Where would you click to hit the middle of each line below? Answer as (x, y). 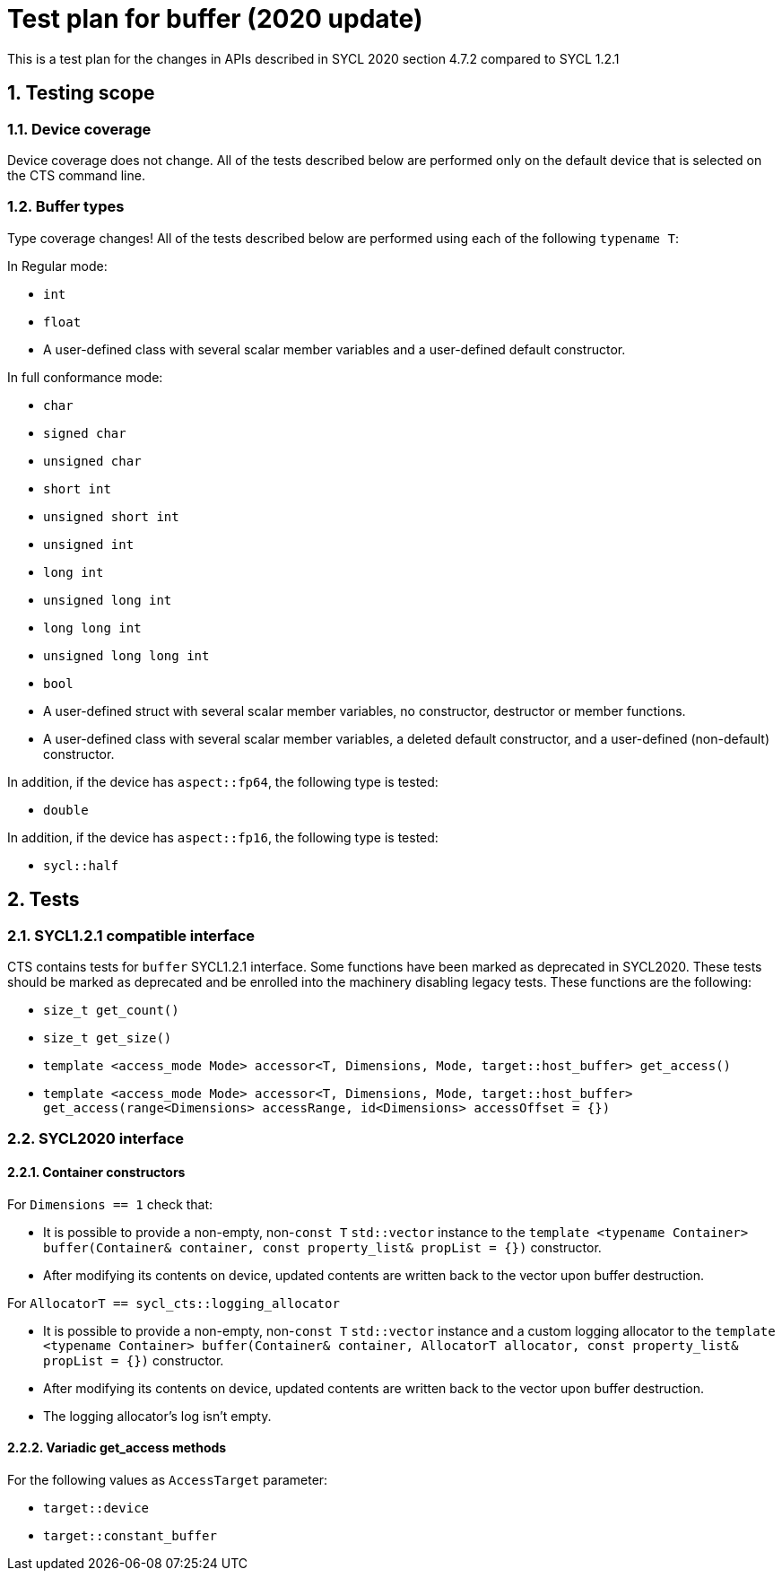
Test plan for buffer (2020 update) (215, 19)
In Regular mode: (57, 266)
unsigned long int (108, 600)
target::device (96, 1508)
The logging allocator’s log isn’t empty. (157, 1416)
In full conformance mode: (85, 377)
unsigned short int (111, 516)
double (66, 810)
